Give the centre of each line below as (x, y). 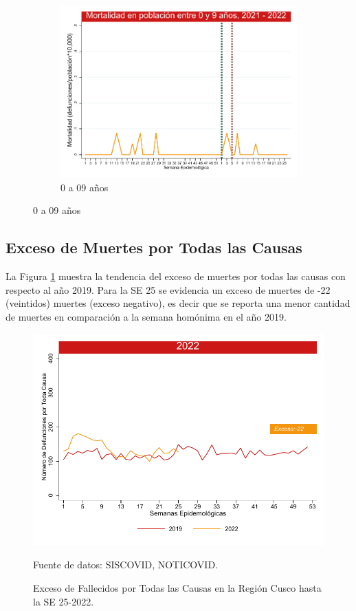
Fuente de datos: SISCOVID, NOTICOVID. (125, 565)
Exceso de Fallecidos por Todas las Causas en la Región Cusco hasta (177, 588)
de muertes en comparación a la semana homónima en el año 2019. (146, 316)
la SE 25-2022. (64, 601)
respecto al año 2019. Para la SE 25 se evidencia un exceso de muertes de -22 (168, 289)
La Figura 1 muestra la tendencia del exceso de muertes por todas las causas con (176, 276)
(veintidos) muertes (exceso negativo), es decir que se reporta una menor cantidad (178, 303)
